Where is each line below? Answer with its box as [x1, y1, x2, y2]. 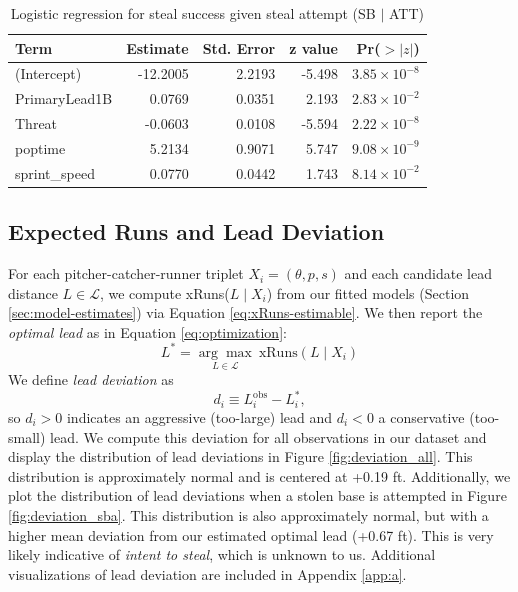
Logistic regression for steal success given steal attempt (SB [10, 3, 376, 23]
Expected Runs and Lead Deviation [8, 216, 385, 247]
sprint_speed [15, 162, 95, 183]
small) [8, 426, 46, 447]
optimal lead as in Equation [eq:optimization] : [8, 321, 287, 342]
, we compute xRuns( [99, 282, 230, 303]
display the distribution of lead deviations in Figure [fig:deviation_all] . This [8, 446, 473, 467]
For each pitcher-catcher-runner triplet [8, 263, 244, 284]
